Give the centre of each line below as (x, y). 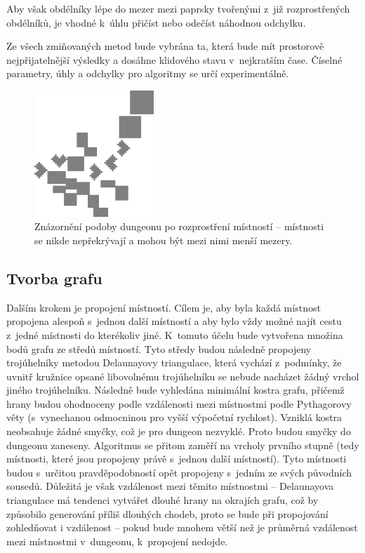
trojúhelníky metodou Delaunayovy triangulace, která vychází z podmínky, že (174, 362)
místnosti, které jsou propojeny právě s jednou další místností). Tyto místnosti (177, 459)
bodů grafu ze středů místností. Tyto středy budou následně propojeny (159, 348)
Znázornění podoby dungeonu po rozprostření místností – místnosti (179, 226)
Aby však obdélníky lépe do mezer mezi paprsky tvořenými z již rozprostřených (178, 8)
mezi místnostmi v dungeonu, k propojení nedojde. (117, 541)
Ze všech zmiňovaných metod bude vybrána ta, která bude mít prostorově (165, 46)
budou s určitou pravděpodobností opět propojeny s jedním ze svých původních (179, 472)
